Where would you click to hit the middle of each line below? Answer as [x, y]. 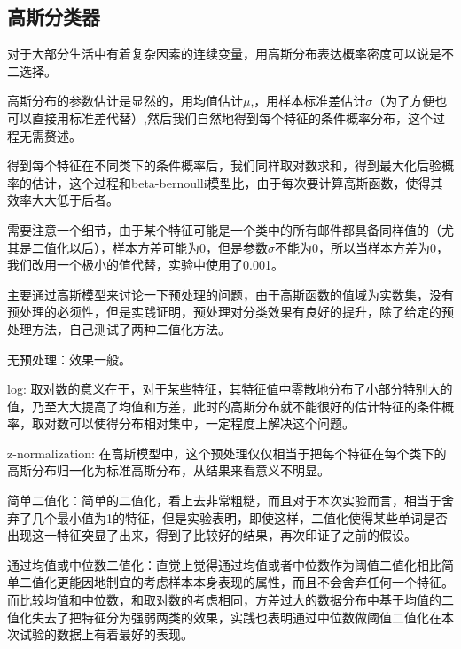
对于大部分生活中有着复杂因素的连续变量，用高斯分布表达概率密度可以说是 [224, 54]
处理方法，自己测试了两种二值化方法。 [119, 328]
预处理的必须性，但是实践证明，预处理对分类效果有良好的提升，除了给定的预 [230, 312]
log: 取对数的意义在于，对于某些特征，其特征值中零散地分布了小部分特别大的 [230, 389]
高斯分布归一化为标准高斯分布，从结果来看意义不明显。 [168, 470]
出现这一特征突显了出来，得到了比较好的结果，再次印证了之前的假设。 [212, 535]
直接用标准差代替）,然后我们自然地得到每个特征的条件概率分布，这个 [232, 117]
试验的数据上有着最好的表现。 [106, 634]
